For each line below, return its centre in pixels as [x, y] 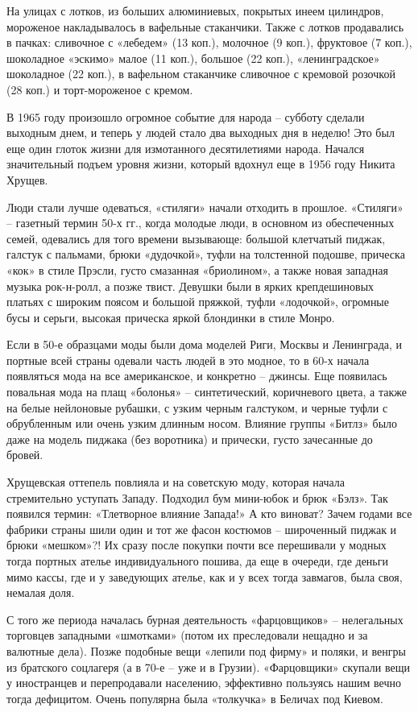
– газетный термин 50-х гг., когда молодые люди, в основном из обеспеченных [201, 223]
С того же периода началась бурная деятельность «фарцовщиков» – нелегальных [205, 619]
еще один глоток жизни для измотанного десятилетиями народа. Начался [186, 148]
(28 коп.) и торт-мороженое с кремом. [100, 89]
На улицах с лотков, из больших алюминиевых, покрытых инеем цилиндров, [195, 10]
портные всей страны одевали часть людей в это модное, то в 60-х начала [188, 360]
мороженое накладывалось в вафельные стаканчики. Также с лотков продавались [205, 26]
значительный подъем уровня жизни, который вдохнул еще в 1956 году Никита [201, 164]
